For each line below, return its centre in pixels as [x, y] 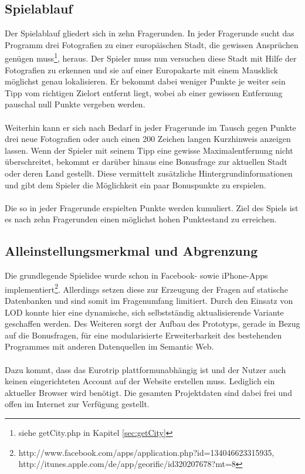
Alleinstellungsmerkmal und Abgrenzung [131, 251]
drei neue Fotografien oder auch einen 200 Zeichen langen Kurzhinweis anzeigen [148, 139]
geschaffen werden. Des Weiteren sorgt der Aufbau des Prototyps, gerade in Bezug [152, 324]
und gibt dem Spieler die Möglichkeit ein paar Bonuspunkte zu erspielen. [135, 184]
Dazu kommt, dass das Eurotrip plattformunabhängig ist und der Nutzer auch [145, 369]
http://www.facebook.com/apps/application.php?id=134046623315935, [146, 452]
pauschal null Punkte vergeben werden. [75, 104]
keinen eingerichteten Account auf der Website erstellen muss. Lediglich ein [140, 381]
